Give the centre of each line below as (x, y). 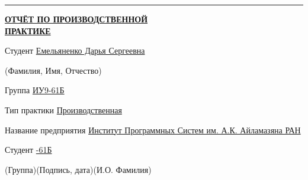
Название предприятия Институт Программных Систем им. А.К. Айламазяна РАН (153, 130)
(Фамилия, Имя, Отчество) (53, 70)
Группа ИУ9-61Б (35, 90)
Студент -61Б (28, 150)
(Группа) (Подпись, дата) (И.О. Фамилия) (78, 169)
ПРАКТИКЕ (28, 30)
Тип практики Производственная (63, 109)
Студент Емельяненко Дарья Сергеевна (75, 50)
